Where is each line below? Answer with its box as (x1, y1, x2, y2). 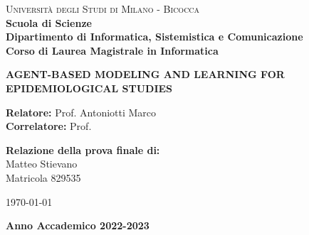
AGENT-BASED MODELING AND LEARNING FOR (6, 67, 285, 82)
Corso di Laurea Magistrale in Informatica (6, 43, 219, 58)
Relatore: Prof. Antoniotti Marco (6, 104, 157, 119)
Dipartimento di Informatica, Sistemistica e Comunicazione (6, 29, 303, 44)
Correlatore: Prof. (6, 119, 92, 133)
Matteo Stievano (6, 156, 78, 171)
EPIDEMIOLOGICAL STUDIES (6, 80, 173, 95)
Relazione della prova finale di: (6, 142, 160, 157)
